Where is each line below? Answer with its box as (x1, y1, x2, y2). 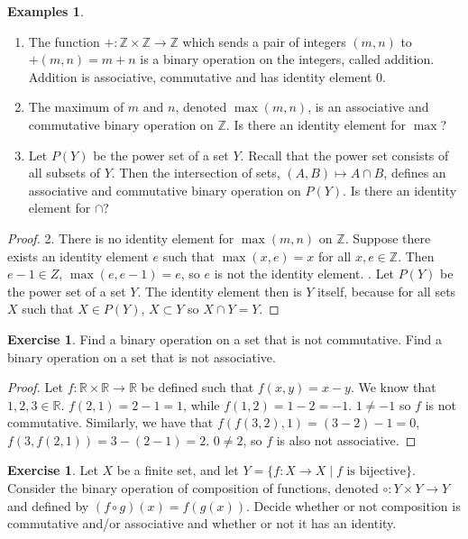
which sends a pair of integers (182, 32, 346, 50)
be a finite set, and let (116, 461, 239, 480)
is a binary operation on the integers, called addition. (140, 50, 435, 69)
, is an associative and (307, 97, 429, 116)
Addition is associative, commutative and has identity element (28, 67, 372, 86)
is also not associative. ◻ (276, 430, 417, 449)
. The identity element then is (137, 281, 302, 300)
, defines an (383, 163, 446, 182)
